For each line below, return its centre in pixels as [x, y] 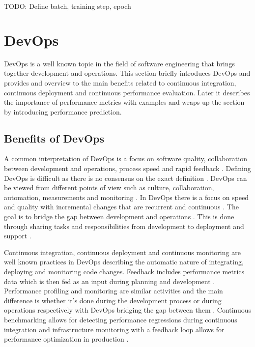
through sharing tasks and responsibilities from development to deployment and [124, 226]
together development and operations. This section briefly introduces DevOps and [127, 73]
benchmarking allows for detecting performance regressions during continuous [121, 319]
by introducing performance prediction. [63, 111]
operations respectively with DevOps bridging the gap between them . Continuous [128, 310]
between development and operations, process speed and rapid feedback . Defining [127, 168]
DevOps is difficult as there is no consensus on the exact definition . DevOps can [126, 178]
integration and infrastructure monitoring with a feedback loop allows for [114, 329]
